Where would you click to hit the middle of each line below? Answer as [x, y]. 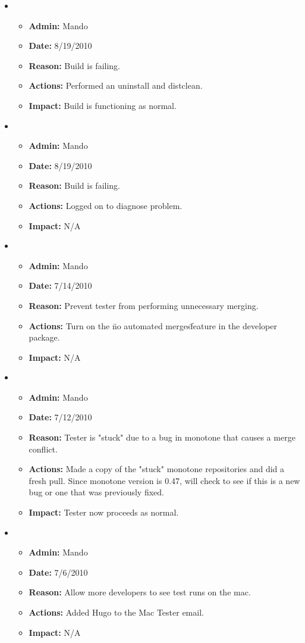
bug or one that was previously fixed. [96, 492]
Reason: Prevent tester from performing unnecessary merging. [144, 305]
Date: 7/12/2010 [60, 417]
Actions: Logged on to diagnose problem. [106, 205]
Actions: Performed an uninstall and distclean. [116, 85]
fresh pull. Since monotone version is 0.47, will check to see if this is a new [164, 480]
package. [44, 337]
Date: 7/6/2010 [58, 572]
